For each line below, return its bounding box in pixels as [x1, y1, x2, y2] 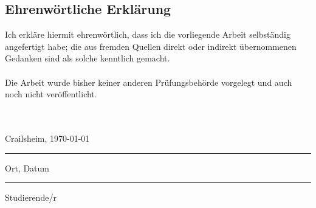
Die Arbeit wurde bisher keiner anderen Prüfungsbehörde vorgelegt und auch [5, 75, 292, 88]
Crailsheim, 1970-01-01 [5, 131, 90, 144]
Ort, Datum [5, 161, 49, 174]
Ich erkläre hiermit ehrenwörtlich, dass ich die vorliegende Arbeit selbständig [5, 28, 290, 41]
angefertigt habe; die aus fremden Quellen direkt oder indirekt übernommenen [5, 40, 297, 52]
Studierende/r [5, 191, 57, 204]
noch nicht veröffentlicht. [5, 88, 97, 100]
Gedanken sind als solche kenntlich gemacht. [5, 52, 170, 64]
